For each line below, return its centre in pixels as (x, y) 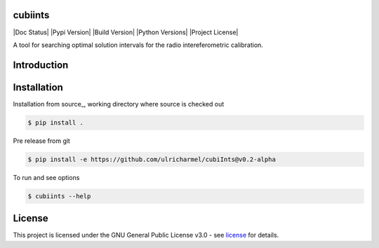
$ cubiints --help (59, 196)
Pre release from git (41, 141)
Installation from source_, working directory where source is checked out (119, 104)
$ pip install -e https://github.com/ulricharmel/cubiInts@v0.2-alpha (152, 159)
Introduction (41, 65)
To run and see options (46, 177)
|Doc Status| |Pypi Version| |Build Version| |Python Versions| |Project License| (126, 32)
